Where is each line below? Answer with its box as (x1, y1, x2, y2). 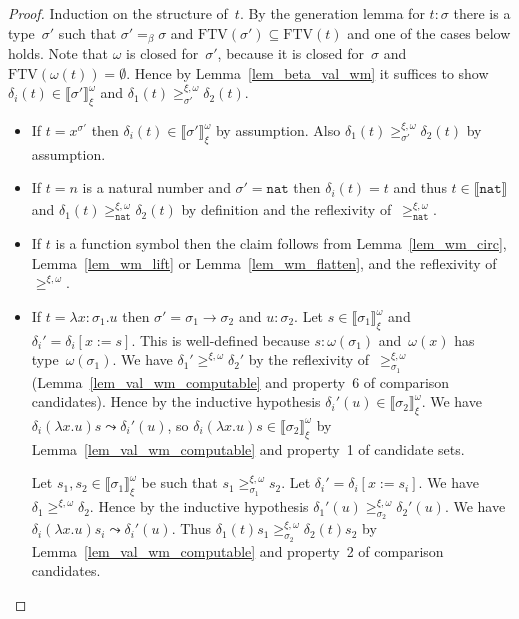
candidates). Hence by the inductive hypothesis (31, 391, 321, 412)
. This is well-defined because (131, 329, 310, 350)
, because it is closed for (217, 43, 365, 64)
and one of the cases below (347, 22, 511, 43)
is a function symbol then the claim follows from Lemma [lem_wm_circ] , (55, 233, 507, 254)
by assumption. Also (215, 120, 341, 141)
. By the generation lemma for (239, 3, 425, 23)
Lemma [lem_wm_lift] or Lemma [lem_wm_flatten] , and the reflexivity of (31, 252, 497, 273)
